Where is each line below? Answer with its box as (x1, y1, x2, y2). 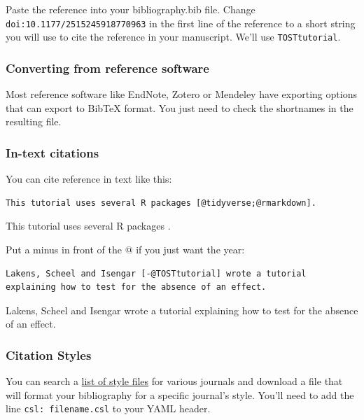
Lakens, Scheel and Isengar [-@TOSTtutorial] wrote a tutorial (6, 268, 307, 279)
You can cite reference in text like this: (6, 171, 172, 186)
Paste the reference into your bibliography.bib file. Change (6, 2, 255, 16)
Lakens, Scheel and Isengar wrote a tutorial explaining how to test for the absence (6, 302, 358, 317)
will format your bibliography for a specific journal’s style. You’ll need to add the (6, 387, 354, 402)
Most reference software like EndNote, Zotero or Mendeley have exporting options (6, 87, 357, 101)
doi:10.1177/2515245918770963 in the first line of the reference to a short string (6, 15, 356, 30)
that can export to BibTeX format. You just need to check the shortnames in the (6, 100, 353, 115)
